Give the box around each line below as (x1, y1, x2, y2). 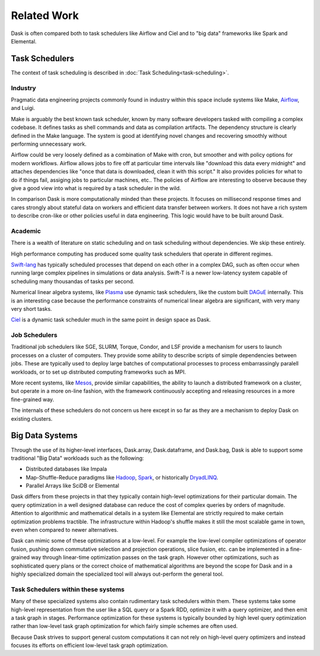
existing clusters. (11, 415, 53, 422)
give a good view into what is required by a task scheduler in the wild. (11, 184, 181, 191)
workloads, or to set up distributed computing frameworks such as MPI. (11, 368, 186, 376)
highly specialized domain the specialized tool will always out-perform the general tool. (11, 570, 224, 578)
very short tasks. (11, 305, 53, 312)
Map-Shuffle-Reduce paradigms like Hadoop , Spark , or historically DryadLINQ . (25, 474, 219, 481)
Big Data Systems (11, 431, 78, 441)
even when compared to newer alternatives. (11, 526, 119, 534)
